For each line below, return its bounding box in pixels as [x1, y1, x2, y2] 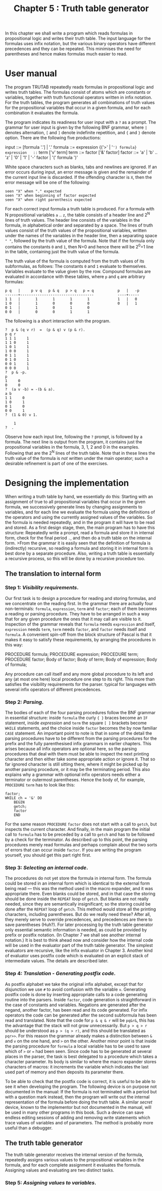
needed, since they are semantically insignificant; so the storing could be [5, 901, 151, 907]
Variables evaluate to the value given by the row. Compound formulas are [5, 268, 151, 275]
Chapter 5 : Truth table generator [14, 3, 149, 14]
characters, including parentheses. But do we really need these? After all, [5, 911, 151, 917]
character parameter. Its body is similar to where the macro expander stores [5, 1058, 157, 1065]
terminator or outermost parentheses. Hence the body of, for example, [5, 777, 146, 783]
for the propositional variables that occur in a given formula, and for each [5, 105, 151, 111]
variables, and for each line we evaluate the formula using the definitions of [5, 509, 155, 515]
